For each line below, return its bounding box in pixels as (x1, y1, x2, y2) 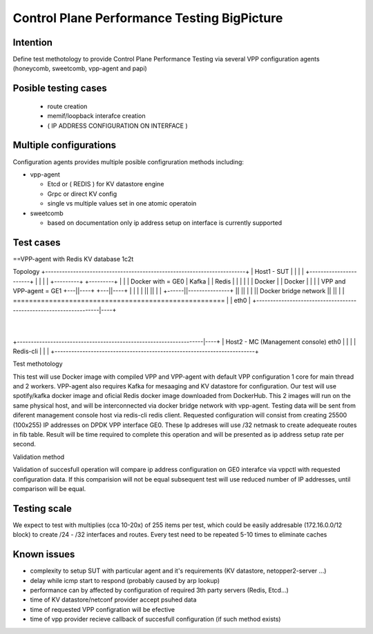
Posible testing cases (12, 83, 107, 95)
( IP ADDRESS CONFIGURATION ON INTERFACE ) (47, 121, 188, 130)
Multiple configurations (12, 139, 117, 151)
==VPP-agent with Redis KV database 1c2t (12, 255, 134, 263)
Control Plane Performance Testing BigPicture (12, 10, 283, 26)
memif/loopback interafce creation (47, 112, 146, 120)
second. (12, 440, 36, 448)
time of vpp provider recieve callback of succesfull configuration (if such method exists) (30, 615, 281, 624)
